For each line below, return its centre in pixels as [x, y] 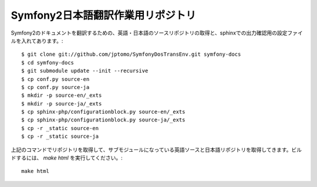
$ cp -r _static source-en [60, 128]
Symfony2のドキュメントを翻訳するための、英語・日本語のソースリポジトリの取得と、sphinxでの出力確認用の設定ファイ [157, 33]
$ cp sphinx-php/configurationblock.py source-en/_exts [103, 112]
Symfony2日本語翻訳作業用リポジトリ [103, 15]
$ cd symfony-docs [48, 62]
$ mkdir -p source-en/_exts [62, 96]
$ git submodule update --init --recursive [85, 71]
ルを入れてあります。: [37, 40]
